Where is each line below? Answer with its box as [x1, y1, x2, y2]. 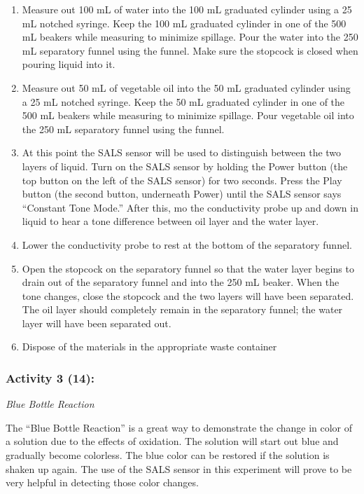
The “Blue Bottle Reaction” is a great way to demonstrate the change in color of [6, 420, 353, 434]
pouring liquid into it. [22, 57, 115, 71]
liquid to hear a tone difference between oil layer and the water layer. [22, 214, 319, 228]
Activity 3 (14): [6, 369, 95, 386]
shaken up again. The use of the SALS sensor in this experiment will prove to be [6, 461, 352, 476]
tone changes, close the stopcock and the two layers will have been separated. [22, 288, 354, 303]
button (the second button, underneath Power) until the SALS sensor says [22, 186, 342, 201]
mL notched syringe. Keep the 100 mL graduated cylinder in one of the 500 [22, 15, 346, 30]
